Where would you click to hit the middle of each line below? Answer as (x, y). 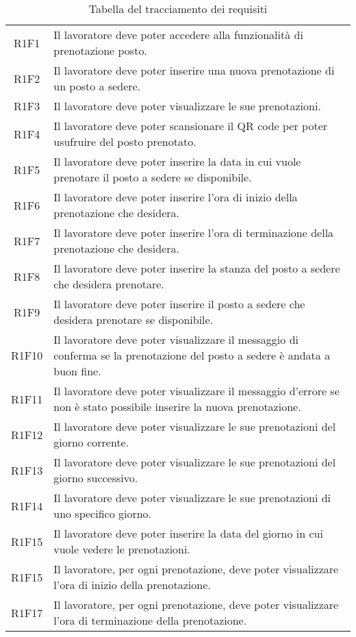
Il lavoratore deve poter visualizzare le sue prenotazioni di (192, 498)
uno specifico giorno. (103, 513)
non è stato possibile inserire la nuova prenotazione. (177, 407)
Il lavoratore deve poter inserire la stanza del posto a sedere (197, 268)
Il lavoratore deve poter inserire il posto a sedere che (179, 304)
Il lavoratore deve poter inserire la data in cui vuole (177, 161)
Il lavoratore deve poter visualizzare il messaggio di (176, 339)
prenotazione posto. (100, 50)
